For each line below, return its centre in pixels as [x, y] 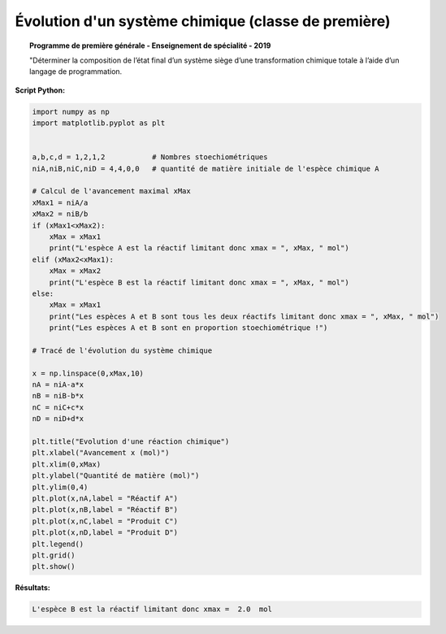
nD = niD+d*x [58, 419]
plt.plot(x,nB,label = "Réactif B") [105, 510]
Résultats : [32, 588]
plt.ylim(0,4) [60, 487]
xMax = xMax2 [75, 271]
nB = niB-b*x [58, 396]
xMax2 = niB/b [60, 214]
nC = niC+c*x [58, 407]
